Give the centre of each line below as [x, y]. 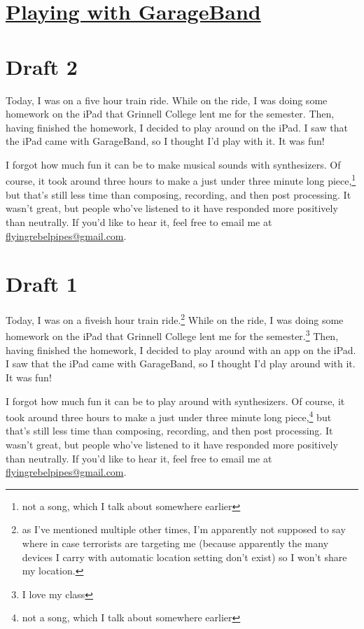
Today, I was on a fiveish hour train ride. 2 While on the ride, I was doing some [175, 319]
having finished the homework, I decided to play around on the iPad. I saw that [177, 127]
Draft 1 [42, 284]
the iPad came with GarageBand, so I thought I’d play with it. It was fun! [165, 141]
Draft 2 [42, 66]
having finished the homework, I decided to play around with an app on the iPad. [181, 349]
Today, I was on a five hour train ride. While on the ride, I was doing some [167, 100]
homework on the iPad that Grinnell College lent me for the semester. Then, [170, 114]
